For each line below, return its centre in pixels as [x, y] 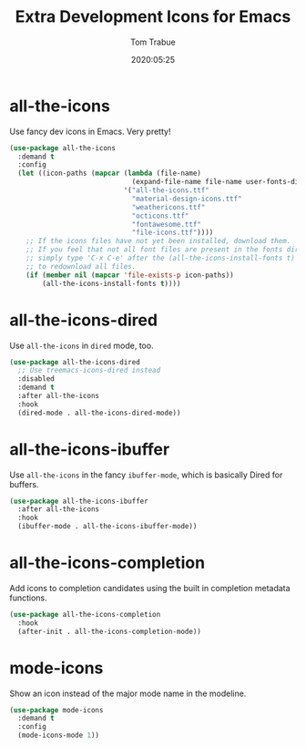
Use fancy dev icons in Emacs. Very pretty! [90, 131]
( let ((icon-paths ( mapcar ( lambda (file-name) [110, 174]
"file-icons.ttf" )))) [173, 233]
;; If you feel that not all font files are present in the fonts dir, [164, 250]
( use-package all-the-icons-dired [75, 362]
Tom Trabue [153, 42]
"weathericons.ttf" [168, 207]
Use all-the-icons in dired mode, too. [82, 345]
